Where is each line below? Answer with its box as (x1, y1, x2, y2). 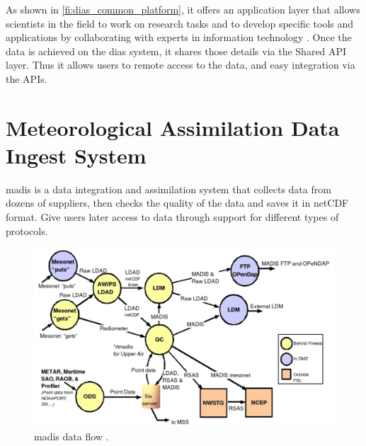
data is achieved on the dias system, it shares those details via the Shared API (6, 43, 347, 58)
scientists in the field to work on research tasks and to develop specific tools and (6, 16, 354, 30)
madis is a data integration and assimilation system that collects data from (6, 181, 331, 196)
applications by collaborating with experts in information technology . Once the (6, 30, 352, 45)
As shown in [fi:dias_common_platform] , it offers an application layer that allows (6, 2, 360, 16)
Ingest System (6, 140, 147, 169)
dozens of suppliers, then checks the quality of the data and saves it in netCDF (6, 195, 349, 210)
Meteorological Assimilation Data (6, 113, 340, 142)
